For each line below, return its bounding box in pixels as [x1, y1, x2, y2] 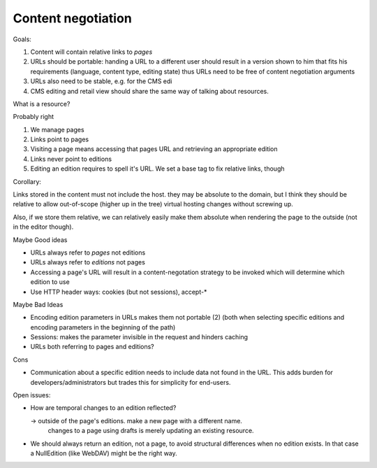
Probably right [13, 113, 54, 121]
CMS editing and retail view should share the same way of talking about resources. [30, 87, 269, 95]
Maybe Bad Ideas [13, 300, 64, 309]
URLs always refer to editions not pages [30, 258, 146, 267]
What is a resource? [13, 99, 71, 108]
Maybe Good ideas [13, 235, 68, 244]
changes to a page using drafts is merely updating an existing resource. [47, 427, 254, 435]
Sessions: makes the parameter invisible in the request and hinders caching [30, 333, 248, 341]
